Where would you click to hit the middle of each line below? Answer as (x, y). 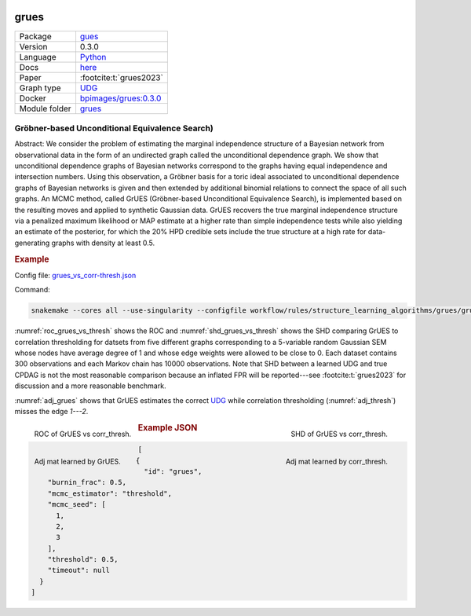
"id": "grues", (173, 471)
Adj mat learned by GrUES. (77, 462)
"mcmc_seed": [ (77, 504)
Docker (33, 98)
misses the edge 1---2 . (51, 411)
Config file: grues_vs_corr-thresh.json (75, 275)
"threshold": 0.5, (83, 559)
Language (38, 57)
